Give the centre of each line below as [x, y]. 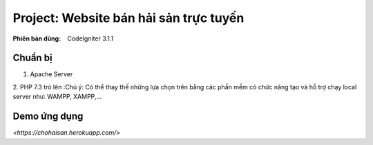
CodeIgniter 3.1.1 [90, 38]
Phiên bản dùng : [37, 38]
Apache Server [51, 74]
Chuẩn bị [32, 58]
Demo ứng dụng [48, 116]
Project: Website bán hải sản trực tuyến [128, 18]
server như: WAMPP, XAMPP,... [57, 97]
